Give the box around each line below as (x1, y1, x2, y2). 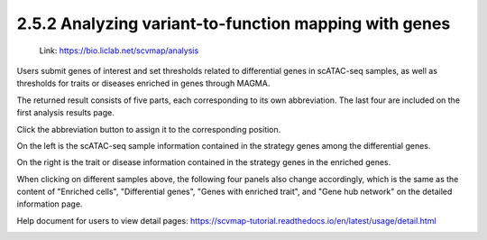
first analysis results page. (16, 107, 115, 118)
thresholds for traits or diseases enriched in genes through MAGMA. (16, 78, 271, 89)
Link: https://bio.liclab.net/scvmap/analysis (39, 45, 199, 56)
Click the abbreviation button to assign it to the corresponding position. (16, 124, 281, 134)
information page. (16, 198, 83, 209)
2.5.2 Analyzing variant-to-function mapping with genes (16, 14, 451, 33)
